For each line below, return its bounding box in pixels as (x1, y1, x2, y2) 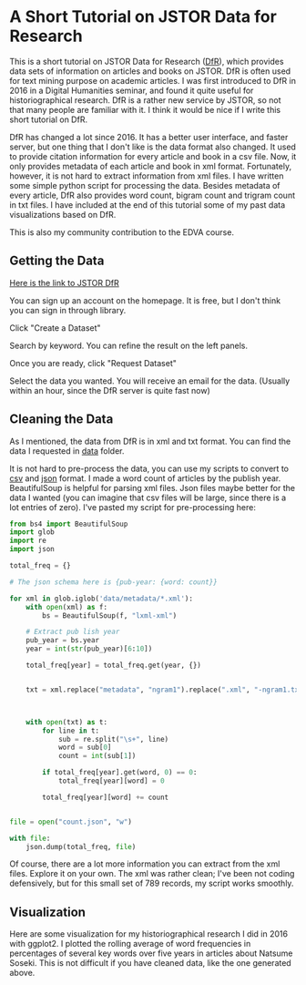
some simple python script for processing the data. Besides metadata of (9, 180, 280, 190)
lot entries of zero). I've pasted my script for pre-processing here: (9, 501, 257, 512)
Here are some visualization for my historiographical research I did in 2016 (9, 929, 289, 939)
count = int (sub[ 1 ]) (57, 752, 137, 761)
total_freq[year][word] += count (42, 793, 169, 802)
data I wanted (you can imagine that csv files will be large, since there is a (9, 492, 287, 503)
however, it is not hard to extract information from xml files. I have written (9, 170, 284, 181)
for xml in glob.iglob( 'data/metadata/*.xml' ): (9, 594, 194, 603)
